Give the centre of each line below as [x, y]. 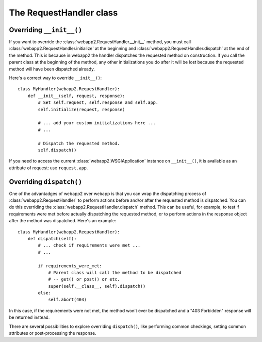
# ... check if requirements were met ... [89, 245]
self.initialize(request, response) [82, 109]
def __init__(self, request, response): [76, 96]
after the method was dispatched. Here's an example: [63, 221]
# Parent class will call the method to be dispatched [115, 272]
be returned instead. [29, 317]
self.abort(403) [67, 300]
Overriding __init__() [46, 30]
